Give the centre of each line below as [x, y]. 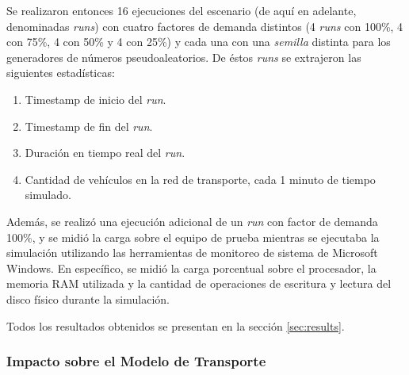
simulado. [48, 195]
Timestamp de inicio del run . [96, 99]
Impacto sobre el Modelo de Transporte [136, 361]
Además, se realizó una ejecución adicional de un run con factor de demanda [192, 221]
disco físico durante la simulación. [88, 298]
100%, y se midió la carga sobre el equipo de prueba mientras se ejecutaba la [193, 237]
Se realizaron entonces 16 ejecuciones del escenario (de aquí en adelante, [182, 10]
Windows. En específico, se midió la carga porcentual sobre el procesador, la [191, 268]
